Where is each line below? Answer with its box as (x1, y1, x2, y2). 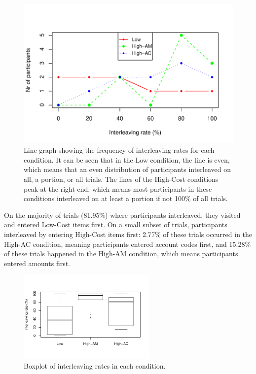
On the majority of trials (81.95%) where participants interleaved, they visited (4, 209, 241, 220)
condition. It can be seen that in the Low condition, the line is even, (24, 154, 230, 165)
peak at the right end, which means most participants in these (24, 183, 212, 194)
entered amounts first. (4, 258, 71, 268)
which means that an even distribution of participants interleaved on (24, 164, 231, 174)
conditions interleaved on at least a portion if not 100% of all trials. (24, 193, 228, 204)
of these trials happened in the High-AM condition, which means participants (4, 248, 238, 259)
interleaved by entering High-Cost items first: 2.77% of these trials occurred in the (4, 229, 253, 239)
